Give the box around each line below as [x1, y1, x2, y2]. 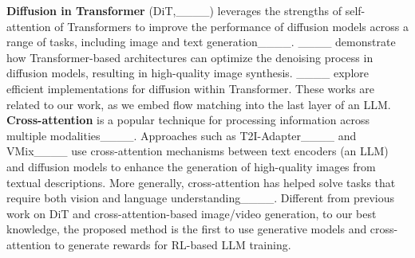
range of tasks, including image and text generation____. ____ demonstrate [6, 33, 396, 50]
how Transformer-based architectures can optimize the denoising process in [6, 49, 373, 65]
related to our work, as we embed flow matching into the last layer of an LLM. [6, 96, 391, 112]
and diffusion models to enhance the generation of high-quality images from [6, 158, 376, 174]
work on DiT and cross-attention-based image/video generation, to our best [6, 205, 377, 221]
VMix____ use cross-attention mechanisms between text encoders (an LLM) [6, 143, 389, 159]
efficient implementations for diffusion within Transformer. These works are [6, 80, 375, 96]
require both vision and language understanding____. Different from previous [6, 190, 395, 206]
